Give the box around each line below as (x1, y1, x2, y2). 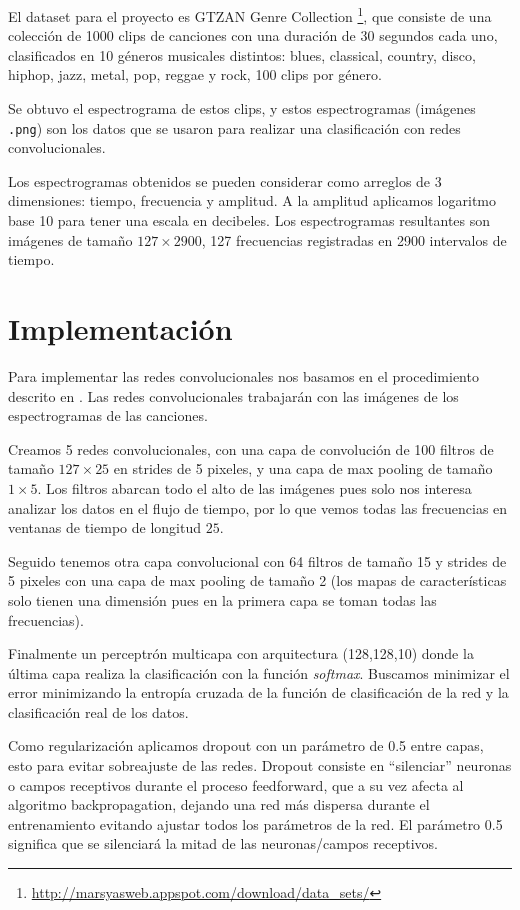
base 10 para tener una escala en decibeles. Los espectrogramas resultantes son (8, 210, 491, 231)
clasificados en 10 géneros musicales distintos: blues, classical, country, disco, (8, 44, 476, 65)
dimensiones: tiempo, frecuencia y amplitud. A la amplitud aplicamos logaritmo (8, 190, 496, 211)
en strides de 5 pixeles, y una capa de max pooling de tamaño (113, 458, 493, 479)
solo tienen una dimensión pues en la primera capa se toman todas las (8, 589, 437, 610)
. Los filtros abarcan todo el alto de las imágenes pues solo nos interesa (37, 477, 472, 498)
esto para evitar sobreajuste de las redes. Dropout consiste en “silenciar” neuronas (8, 755, 512, 776)
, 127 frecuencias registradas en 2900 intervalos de (201, 229, 507, 250)
